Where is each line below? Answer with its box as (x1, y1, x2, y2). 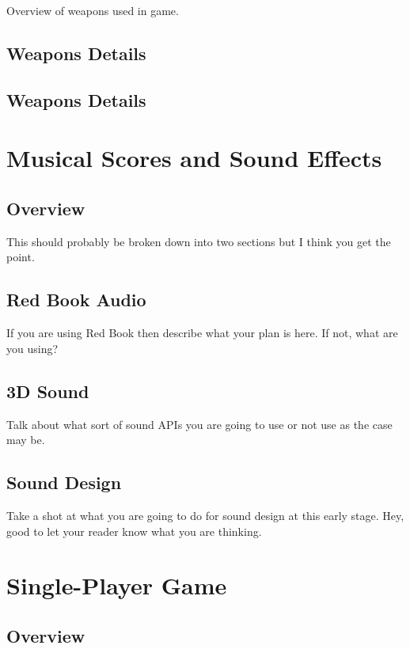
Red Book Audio (6, 287, 146, 312)
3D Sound (6, 378, 89, 403)
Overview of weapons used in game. (6, 2, 179, 18)
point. (6, 249, 35, 265)
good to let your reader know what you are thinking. (6, 522, 262, 539)
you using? (6, 340, 59, 356)
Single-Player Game (6, 569, 227, 602)
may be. (6, 431, 45, 448)
